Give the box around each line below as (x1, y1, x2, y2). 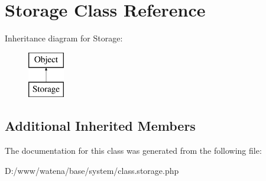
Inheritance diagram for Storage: (5, 32, 123, 44)
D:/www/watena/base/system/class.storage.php (5, 164, 179, 176)
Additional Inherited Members (5, 117, 196, 135)
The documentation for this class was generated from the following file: (5, 144, 262, 157)
